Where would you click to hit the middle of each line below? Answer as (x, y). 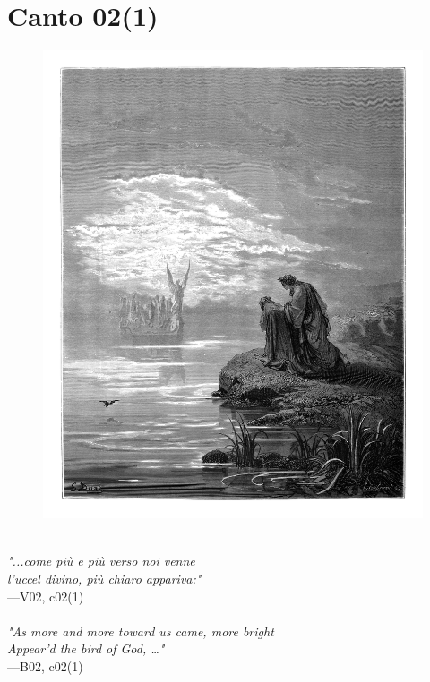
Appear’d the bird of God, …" (86, 648)
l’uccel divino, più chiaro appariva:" (104, 578)
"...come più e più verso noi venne (101, 561)
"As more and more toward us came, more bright (141, 631)
